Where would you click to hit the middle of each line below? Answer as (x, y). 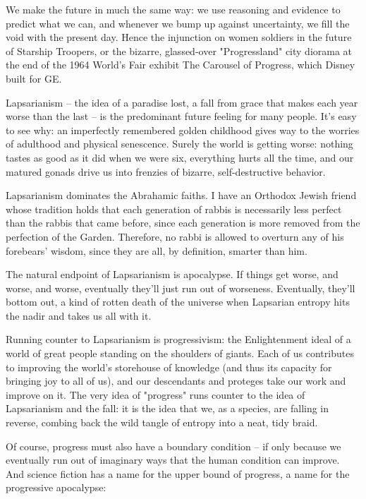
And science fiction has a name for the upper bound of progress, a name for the (178, 473)
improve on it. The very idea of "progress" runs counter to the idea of (155, 394)
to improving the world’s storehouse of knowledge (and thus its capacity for (169, 367)
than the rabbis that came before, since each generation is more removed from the (183, 223)
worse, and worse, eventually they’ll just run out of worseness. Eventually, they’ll (181, 288)
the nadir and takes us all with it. (79, 315)
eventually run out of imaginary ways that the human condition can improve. (173, 460)
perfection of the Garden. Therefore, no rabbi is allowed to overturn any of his (175, 236)
